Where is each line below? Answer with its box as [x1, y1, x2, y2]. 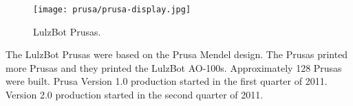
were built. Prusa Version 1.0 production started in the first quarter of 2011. [6, 74, 328, 88]
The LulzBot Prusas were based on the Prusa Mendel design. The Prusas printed [6, 47, 348, 62]
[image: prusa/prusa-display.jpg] [33, 5, 191, 14]
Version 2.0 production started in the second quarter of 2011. [6, 88, 264, 102]
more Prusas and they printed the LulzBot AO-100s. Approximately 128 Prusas [6, 60, 342, 75]
